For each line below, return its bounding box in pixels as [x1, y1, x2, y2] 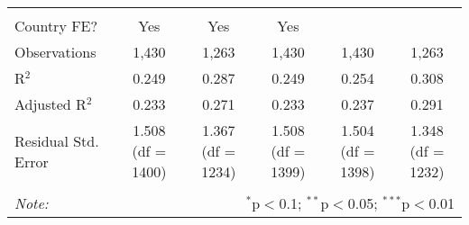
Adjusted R [14, 94, 87, 114]
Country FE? [14, 15, 98, 36]
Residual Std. [14, 130, 99, 151]
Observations [14, 41, 97, 62]
